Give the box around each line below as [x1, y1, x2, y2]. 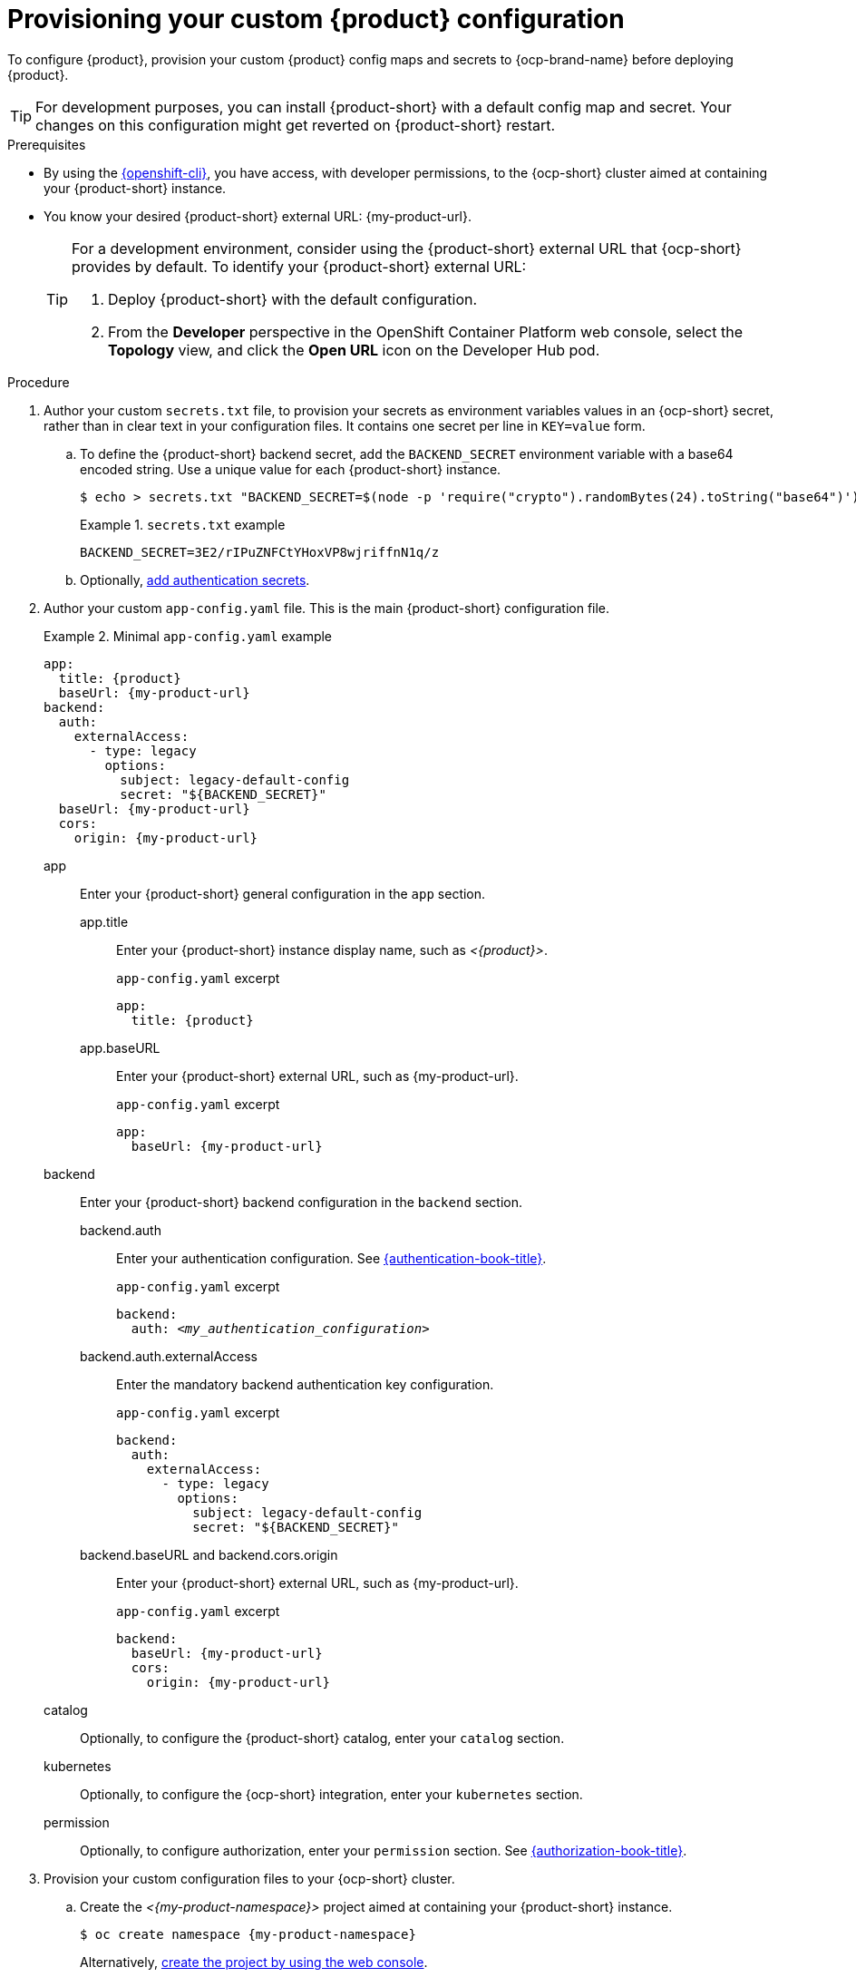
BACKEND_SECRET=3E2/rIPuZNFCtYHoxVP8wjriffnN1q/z [80, 544, 440, 560]
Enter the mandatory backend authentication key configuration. [116, 1376, 494, 1392]
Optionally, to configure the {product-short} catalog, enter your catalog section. [80, 1729, 565, 1746]
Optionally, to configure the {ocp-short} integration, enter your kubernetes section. [80, 1786, 583, 1802]
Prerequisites [7, 136, 86, 152]
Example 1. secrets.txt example [80, 516, 286, 532]
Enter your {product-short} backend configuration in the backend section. [80, 1193, 523, 1210]
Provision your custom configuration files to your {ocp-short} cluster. [44, 1870, 455, 1886]
